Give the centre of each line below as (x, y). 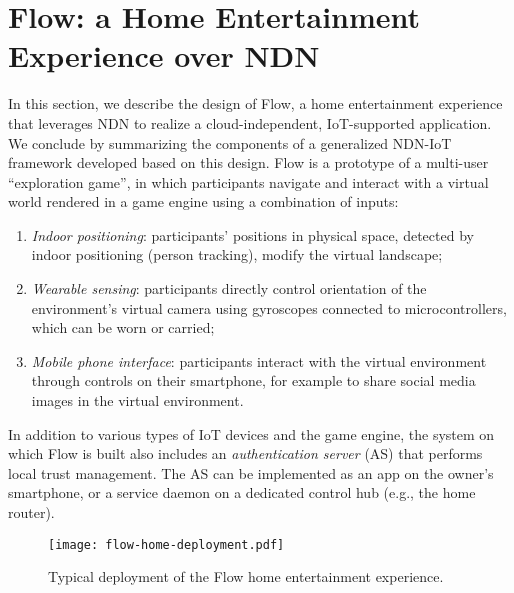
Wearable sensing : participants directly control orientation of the (229, 288)
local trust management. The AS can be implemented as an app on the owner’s (251, 472)
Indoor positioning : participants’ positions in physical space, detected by (252, 234)
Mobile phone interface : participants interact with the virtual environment (259, 360)
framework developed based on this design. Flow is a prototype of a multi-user (248, 162)
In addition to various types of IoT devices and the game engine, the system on (251, 433)
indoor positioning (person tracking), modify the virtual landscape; (237, 254)
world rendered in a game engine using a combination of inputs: (203, 201)
